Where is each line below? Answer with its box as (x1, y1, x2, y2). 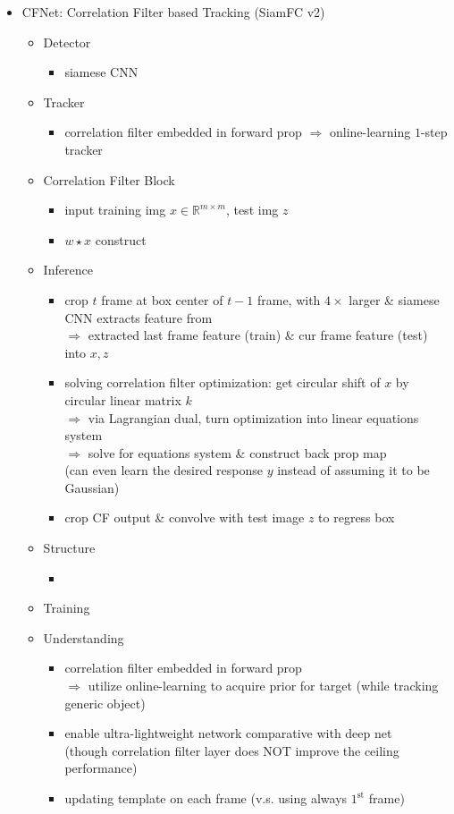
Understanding (43, 628, 124, 647)
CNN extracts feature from (64, 308, 213, 326)
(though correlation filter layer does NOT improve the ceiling (64, 741, 399, 759)
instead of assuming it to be (277, 461, 430, 479)
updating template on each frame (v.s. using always (64, 789, 348, 807)
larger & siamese (349, 290, 440, 309)
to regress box (318, 508, 395, 527)
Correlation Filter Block (43, 170, 175, 189)
